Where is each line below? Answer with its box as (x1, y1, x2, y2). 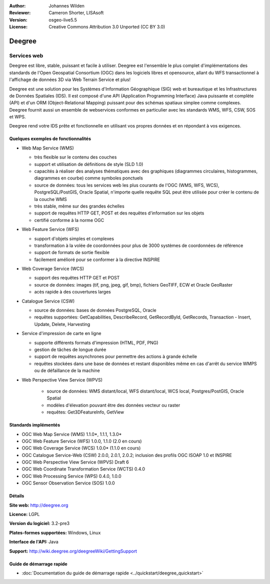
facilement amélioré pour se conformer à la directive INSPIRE (34, 256, 160, 262)
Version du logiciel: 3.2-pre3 (9, 520, 70, 526)
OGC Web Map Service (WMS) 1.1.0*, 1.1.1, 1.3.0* (21, 431, 122, 437)
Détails (9, 493, 24, 499)
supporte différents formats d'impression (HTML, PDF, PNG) (34, 339, 158, 345)
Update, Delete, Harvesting (34, 321, 90, 327)
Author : (9, 3, 26, 8)
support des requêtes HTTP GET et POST (34, 275, 120, 281)
